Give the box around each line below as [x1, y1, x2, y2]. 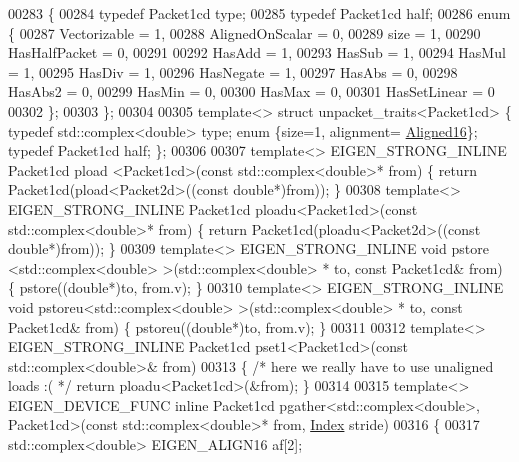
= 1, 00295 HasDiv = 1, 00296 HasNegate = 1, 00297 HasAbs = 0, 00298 [8, 61, 458, 82]
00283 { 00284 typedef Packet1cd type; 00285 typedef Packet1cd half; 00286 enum [8, 3, 511, 23]
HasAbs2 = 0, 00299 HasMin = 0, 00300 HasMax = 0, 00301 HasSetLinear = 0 [8, 81, 495, 102]
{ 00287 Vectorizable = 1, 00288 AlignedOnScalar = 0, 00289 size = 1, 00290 [8, 22, 481, 43]
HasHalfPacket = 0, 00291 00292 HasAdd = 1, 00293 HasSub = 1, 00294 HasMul [8, 42, 506, 63]
